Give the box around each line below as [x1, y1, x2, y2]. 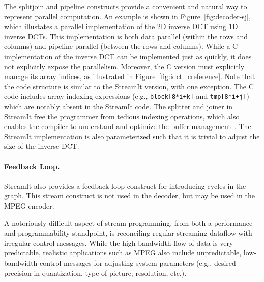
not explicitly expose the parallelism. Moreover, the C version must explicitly [4, 61, 245, 71]
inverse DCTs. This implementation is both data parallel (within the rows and [4, 31, 248, 41]
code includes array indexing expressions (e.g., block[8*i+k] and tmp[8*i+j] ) [4, 91, 249, 101]
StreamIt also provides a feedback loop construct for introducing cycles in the [4, 180, 246, 191]
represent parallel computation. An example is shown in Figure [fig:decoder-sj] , [4, 11, 251, 21]
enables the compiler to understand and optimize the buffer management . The [4, 121, 251, 132]
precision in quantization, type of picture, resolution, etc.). [4, 267, 187, 278]
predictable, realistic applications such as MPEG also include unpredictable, [4, 247, 242, 258]
